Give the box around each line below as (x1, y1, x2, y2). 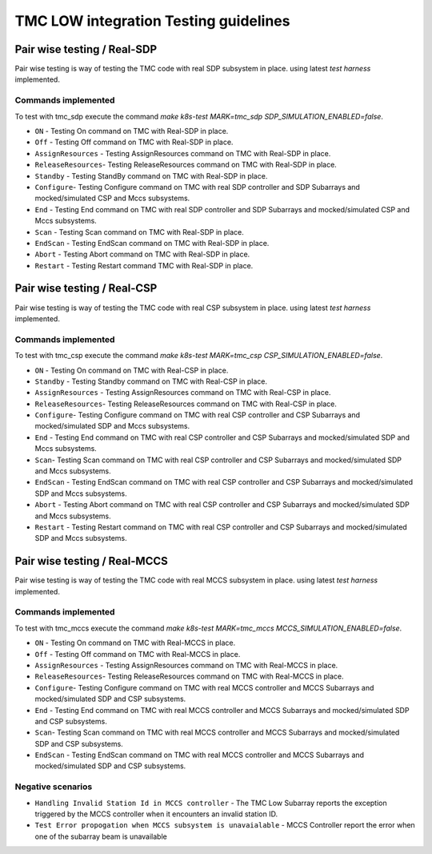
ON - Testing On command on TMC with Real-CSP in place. (34, 365, 229, 375)
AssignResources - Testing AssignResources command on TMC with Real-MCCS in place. (34, 660, 338, 670)
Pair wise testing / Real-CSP (14, 281, 158, 296)
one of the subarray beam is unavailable (34, 832, 167, 841)
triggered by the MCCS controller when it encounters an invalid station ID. (34, 809, 278, 819)
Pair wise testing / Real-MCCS (14, 554, 168, 568)
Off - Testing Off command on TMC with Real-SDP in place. (34, 137, 234, 147)
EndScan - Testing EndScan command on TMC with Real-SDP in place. (34, 238, 270, 248)
